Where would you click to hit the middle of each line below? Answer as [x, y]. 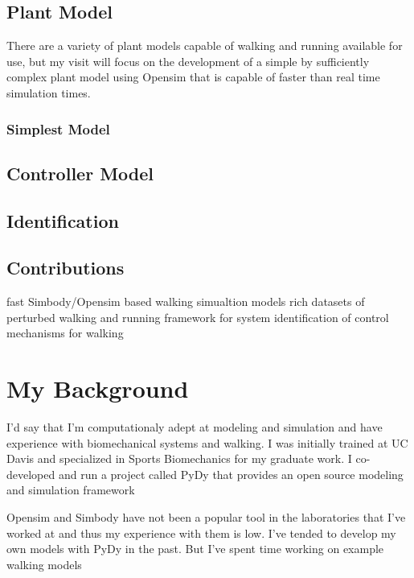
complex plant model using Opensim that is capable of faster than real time [193, 77]
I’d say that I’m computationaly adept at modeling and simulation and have [195, 427]
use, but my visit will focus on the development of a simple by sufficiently [188, 61]
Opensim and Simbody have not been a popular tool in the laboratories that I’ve [206, 517]
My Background [98, 388]
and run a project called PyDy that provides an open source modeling [231, 474]
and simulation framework [71, 490]
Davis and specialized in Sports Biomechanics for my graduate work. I [179, 458]
